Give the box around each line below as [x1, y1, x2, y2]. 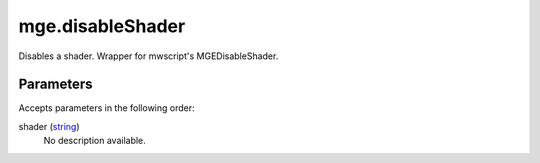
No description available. [43, 135, 147, 147]
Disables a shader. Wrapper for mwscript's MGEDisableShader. [18, 50, 279, 62]
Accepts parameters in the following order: [18, 102, 195, 114]
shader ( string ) [18, 120, 80, 132]
